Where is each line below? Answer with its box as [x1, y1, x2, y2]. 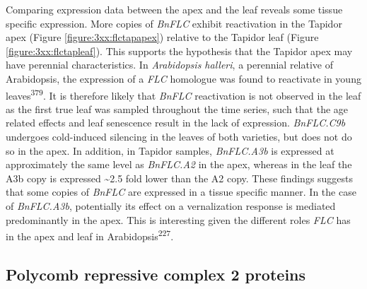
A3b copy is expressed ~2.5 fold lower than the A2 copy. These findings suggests [6, 170, 354, 185]
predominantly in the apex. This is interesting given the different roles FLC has [6, 212, 351, 227]
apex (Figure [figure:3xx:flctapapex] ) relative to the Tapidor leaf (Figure [6, 30, 319, 45]
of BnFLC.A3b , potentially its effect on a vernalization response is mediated [6, 198, 336, 213]
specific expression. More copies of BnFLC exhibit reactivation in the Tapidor [6, 16, 342, 30]
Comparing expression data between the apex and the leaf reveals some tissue [6, 2, 343, 16]
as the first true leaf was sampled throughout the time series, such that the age [6, 101, 349, 116]
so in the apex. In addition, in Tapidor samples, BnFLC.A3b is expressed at [6, 143, 334, 158]
